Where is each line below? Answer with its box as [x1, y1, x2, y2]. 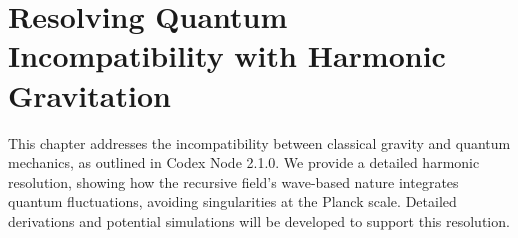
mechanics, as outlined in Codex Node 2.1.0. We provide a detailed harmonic [8, 152, 480, 173]
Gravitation [8, 74, 171, 115]
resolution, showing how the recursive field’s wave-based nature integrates [8, 171, 459, 192]
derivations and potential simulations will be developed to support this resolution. [8, 210, 510, 231]
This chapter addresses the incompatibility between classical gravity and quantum [8, 132, 511, 153]
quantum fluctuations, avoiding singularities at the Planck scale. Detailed [8, 191, 457, 212]
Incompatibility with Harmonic [8, 35, 446, 76]
